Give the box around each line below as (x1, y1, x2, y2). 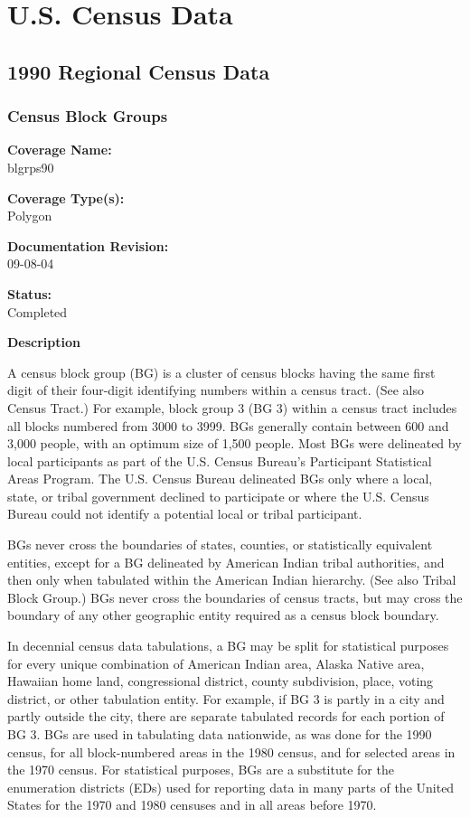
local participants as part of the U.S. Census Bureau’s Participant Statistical (7, 451, 432, 470)
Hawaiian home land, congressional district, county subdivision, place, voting (7, 671, 434, 690)
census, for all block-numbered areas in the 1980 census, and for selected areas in (7, 742, 456, 761)
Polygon (7, 206, 52, 225)
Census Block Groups (7, 105, 168, 127)
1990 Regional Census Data (7, 57, 270, 85)
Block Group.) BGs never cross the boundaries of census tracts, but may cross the (7, 587, 463, 606)
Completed (7, 302, 68, 321)
